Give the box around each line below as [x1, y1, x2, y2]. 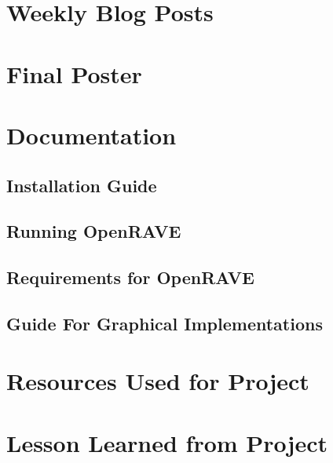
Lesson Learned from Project [6, 426, 328, 458]
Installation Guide [6, 173, 157, 197]
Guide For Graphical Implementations [6, 311, 323, 335]
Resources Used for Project [6, 365, 309, 397]
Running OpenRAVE [6, 219, 181, 243]
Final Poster [6, 57, 142, 89]
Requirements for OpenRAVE [6, 265, 254, 290]
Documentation [6, 118, 177, 151]
